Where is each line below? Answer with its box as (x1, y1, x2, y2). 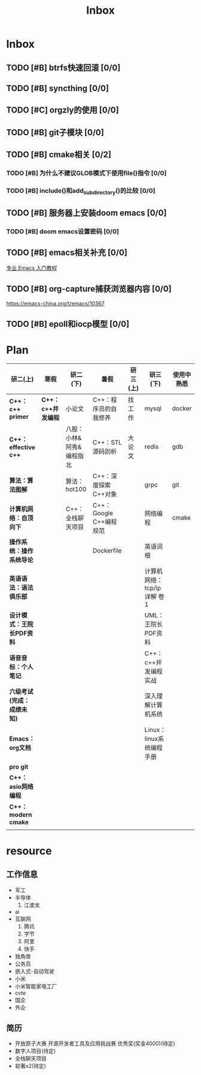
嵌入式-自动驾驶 (14, 967, 55, 974)
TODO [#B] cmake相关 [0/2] (6, 150, 112, 160)
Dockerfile (92, 546, 122, 554)
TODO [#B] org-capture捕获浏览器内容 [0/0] (6, 284, 172, 294)
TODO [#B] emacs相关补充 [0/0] (6, 247, 127, 257)
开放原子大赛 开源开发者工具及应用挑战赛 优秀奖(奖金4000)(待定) (14, 1040, 175, 1047)
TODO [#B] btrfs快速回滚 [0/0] (6, 62, 121, 72)
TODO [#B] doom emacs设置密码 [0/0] (6, 227, 120, 235)
